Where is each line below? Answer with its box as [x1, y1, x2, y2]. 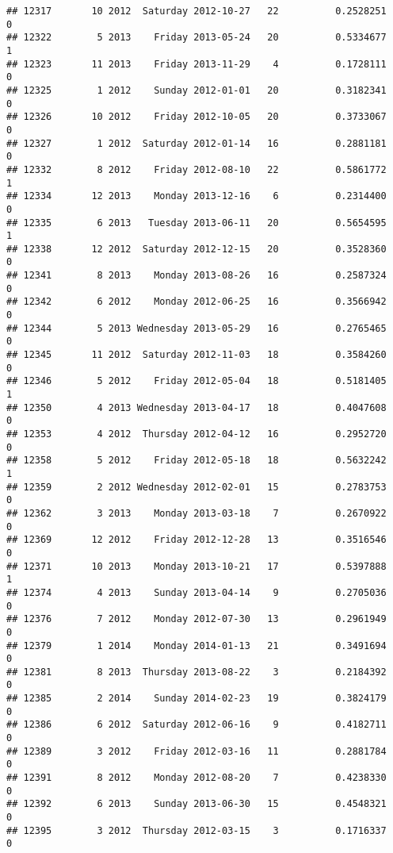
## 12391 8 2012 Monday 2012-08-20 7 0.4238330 [6, 772, 387, 784]
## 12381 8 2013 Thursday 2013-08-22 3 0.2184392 [6, 666, 387, 678]
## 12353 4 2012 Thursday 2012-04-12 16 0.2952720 [6, 428, 387, 440]
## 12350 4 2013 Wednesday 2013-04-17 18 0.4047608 [6, 402, 387, 413]
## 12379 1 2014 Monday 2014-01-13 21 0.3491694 [6, 640, 387, 651]
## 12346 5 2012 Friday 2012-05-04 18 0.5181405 [6, 375, 387, 387]
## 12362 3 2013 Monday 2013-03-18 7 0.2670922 [6, 507, 387, 519]
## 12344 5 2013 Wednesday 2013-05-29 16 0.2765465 [6, 322, 387, 334]
